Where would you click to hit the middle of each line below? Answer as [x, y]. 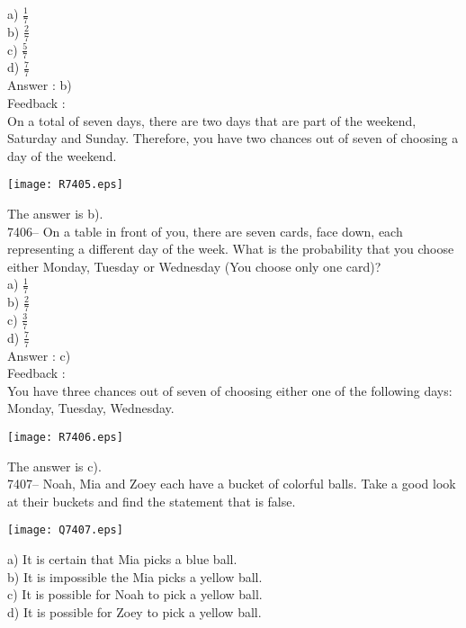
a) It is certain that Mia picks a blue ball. [122, 559]
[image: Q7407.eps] [65, 530]
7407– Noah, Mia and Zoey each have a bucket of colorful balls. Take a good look [232, 484]
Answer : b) [40, 85]
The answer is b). [55, 213]
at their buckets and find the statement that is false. [152, 501]
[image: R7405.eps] [65, 185]
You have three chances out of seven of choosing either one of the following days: [230, 390]
